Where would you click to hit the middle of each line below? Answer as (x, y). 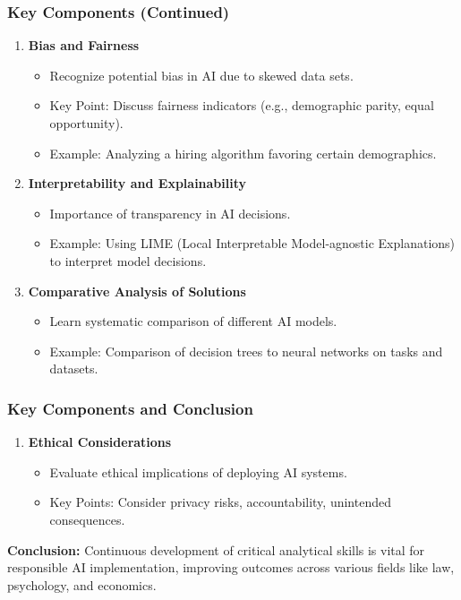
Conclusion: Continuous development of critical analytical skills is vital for (216, 549)
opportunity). (86, 123)
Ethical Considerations (100, 442)
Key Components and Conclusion (130, 408)
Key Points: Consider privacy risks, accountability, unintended (220, 502)
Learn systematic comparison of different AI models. (193, 321)
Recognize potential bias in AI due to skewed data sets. (201, 75)
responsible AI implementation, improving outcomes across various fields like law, (231, 567)
